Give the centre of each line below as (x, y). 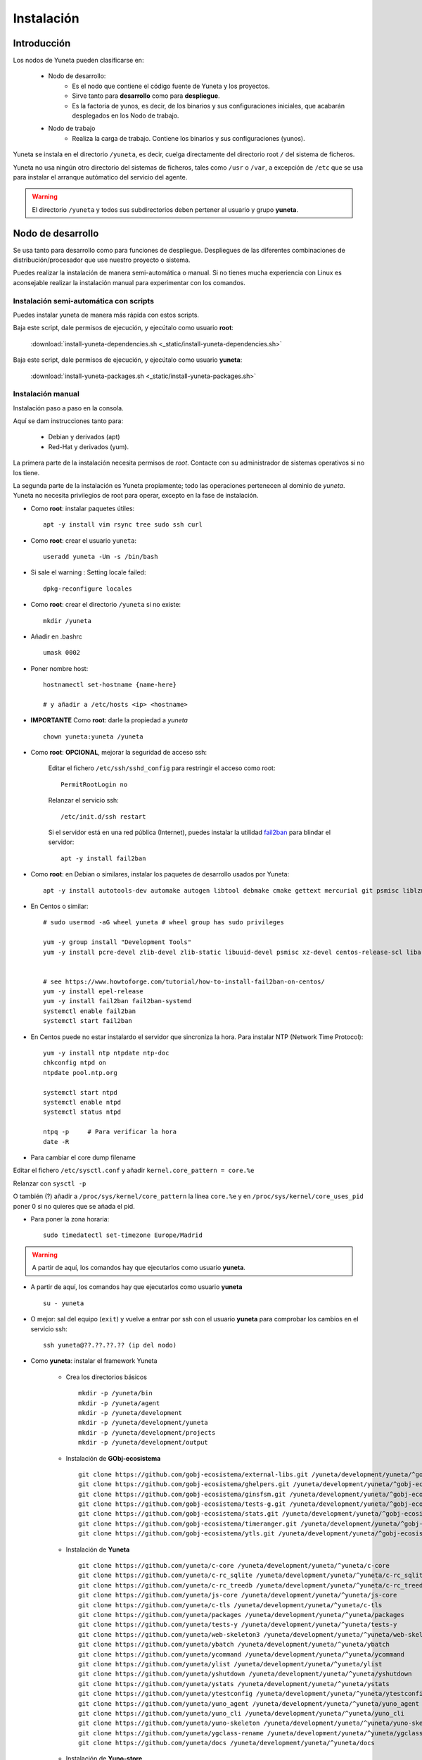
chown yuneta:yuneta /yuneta (93, 736)
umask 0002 (62, 653)
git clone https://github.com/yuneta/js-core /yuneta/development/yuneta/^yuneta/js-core (238, 1595)
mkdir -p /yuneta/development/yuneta (143, 1423)
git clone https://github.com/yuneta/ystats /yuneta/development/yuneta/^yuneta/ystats (234, 1684)
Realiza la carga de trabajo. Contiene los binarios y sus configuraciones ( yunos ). (188, 138)
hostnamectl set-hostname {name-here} (110, 685)
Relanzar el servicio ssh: (83, 800)
